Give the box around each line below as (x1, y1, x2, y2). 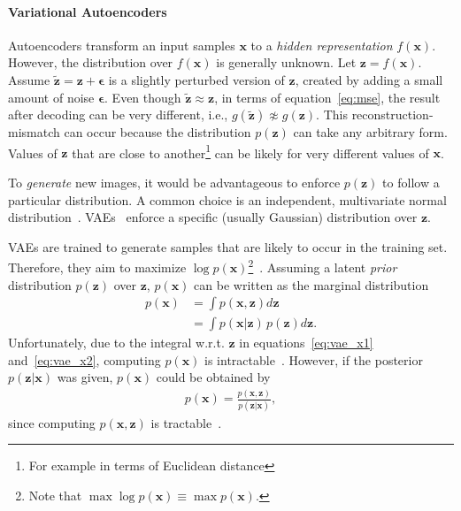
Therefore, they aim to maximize (8, 258, 187, 277)
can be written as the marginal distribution (194, 275, 429, 294)
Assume (8, 70, 50, 88)
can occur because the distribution (64, 123, 251, 141)
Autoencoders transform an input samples (8, 35, 235, 54)
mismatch (8, 123, 60, 141)
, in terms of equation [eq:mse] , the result (214, 88, 441, 106)
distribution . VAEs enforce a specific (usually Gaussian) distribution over (8, 208, 418, 226)
